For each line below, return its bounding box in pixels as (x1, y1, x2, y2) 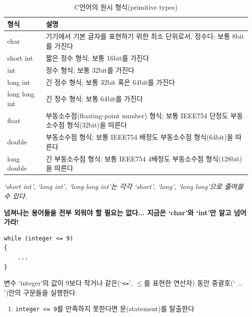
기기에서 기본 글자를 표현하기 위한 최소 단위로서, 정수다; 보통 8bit (46, 31, 244, 41)
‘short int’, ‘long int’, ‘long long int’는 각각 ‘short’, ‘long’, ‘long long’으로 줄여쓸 (4, 181, 243, 191)
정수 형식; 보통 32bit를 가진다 (46, 64, 135, 75)
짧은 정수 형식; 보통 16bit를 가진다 (46, 52, 149, 63)
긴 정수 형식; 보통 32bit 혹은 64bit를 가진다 (46, 77, 175, 87)
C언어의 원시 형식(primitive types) (74, 2, 178, 12)
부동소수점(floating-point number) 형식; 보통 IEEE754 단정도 (46, 110, 228, 120)
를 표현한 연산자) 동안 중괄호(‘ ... (144, 278, 243, 288)
